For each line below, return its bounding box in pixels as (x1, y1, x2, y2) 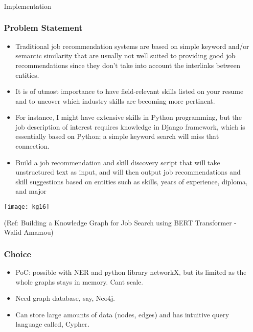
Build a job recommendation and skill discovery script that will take (15, 157, 220, 167)
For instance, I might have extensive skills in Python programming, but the (15, 112, 242, 122)
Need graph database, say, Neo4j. (15, 293, 115, 303)
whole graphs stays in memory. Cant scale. (15, 276, 143, 287)
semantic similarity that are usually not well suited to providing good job (15, 50, 236, 61)
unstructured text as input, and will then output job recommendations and (15, 167, 241, 177)
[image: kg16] (4, 203, 50, 211)
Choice (4, 247, 31, 260)
